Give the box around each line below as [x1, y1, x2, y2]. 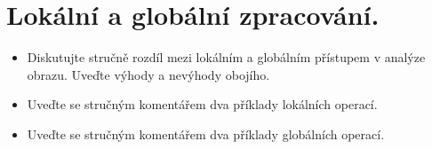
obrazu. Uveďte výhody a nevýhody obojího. [27, 65, 270, 83]
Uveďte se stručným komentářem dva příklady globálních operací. [27, 124, 385, 143]
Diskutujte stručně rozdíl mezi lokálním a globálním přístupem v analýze [27, 48, 426, 67]
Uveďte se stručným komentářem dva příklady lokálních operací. [27, 95, 378, 114]
